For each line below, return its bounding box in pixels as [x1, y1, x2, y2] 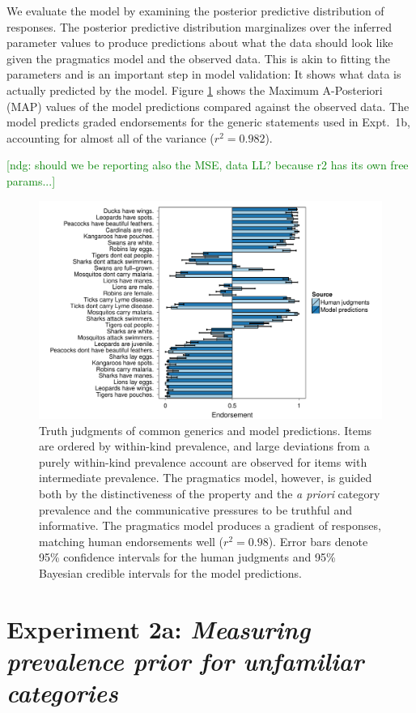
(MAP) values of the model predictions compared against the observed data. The [6, 97, 410, 114]
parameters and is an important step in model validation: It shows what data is [6, 66, 401, 83]
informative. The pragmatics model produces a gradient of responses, [39, 517, 381, 534]
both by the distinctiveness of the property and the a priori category [39, 485, 380, 502]
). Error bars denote [268, 532, 368, 549]
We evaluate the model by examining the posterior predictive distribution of [6, 2, 384, 19]
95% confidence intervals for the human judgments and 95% [39, 549, 336, 566]
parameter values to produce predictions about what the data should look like [6, 34, 393, 51]
